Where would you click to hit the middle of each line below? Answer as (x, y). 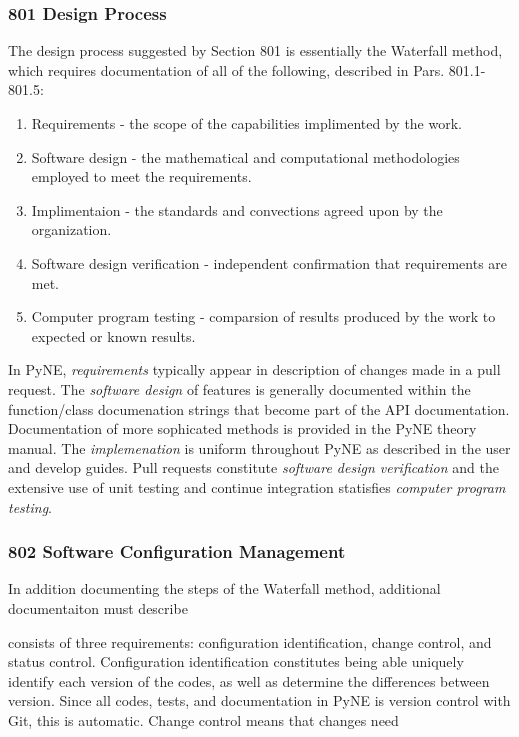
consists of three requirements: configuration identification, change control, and (250, 641)
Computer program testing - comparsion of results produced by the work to (263, 316)
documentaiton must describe (98, 607)
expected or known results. (113, 335)
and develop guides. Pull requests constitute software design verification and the (253, 467)
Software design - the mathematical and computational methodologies (245, 156)
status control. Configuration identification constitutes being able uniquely (236, 661)
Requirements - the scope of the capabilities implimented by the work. (246, 123)
